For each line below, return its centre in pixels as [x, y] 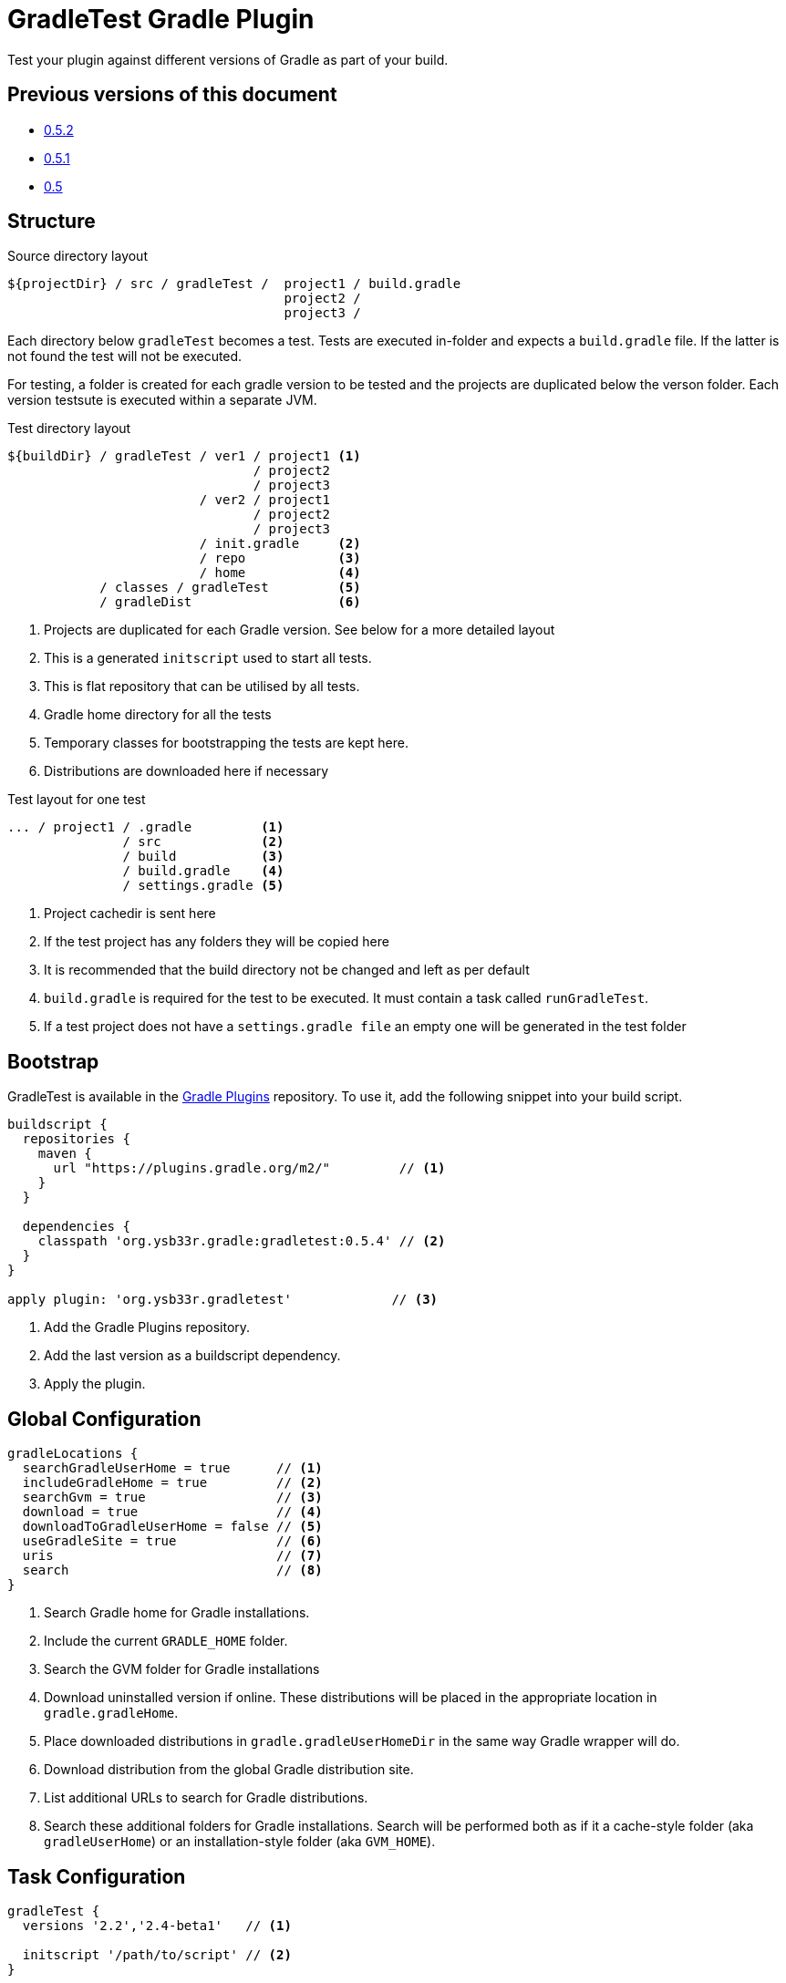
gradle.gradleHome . [111, 1713]
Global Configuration [104, 1419]
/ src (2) [203, 842]
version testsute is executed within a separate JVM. [162, 400]
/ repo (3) [280, 558]
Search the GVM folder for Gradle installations [182, 1669]
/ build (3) [203, 857]
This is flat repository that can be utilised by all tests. [202, 687]
